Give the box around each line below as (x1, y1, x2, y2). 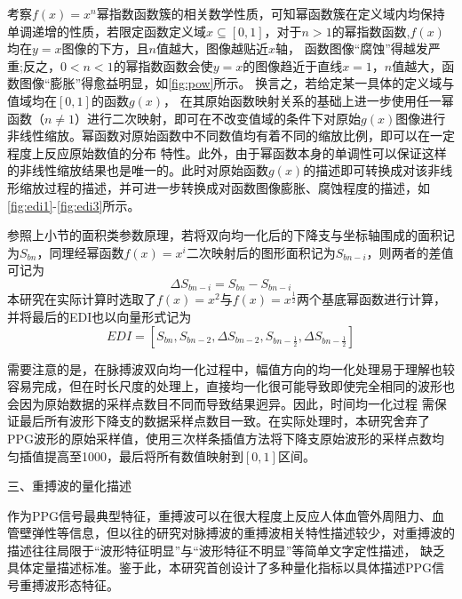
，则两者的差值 (366, 243, 454, 261)
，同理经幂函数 (36, 243, 124, 261)
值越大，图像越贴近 (155, 39, 268, 58)
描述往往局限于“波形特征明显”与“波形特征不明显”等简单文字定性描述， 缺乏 (7, 540, 446, 559)
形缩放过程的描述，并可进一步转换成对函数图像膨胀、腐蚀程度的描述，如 (7, 178, 430, 196)
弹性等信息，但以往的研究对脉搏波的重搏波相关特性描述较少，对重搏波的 (31, 523, 455, 542)
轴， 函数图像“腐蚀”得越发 (275, 39, 428, 58)
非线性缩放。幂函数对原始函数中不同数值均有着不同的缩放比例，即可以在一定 (7, 126, 455, 145)
